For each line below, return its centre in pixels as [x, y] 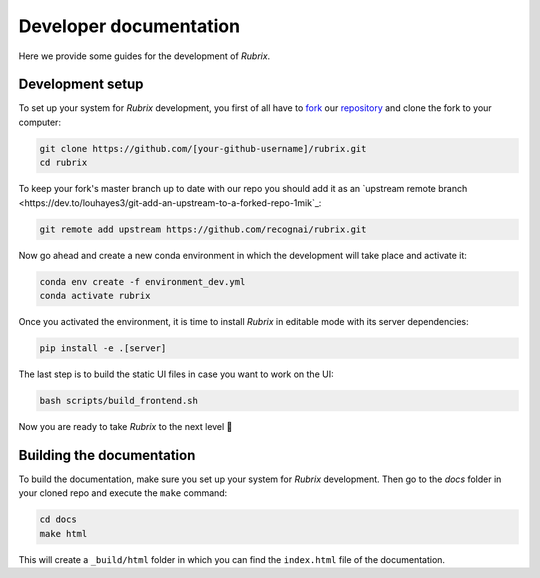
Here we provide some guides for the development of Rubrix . [144, 56]
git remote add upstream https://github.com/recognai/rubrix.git [203, 229]
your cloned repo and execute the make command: [123, 493]
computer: [40, 122]
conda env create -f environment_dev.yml [142, 281]
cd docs [58, 519]
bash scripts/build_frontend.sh [119, 400]
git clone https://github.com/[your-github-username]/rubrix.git [203, 148]
